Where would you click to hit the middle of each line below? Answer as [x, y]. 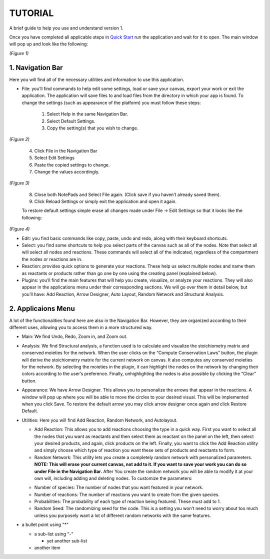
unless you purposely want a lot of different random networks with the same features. [122, 515]
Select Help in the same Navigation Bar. [87, 114]
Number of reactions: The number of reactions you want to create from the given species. [127, 494]
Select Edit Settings [54, 158]
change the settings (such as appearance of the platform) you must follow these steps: [111, 102]
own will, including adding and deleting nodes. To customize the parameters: [113, 478]
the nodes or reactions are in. [52, 259]
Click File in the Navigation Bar [66, 150]
